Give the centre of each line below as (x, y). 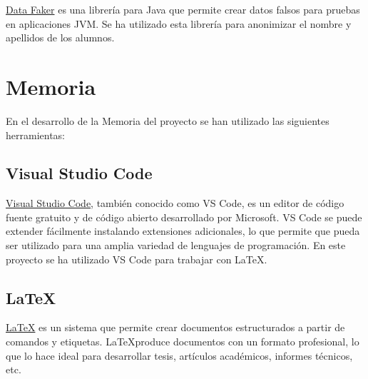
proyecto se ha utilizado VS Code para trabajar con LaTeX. (137, 259)
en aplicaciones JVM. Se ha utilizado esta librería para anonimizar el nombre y (179, 23)
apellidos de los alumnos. (60, 37)
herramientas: (35, 135)
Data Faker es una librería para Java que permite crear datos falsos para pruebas (183, 9)
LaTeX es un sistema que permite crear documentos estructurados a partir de (175, 327)
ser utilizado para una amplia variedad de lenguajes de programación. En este (176, 245)
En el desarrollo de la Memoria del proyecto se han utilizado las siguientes (168, 120)
